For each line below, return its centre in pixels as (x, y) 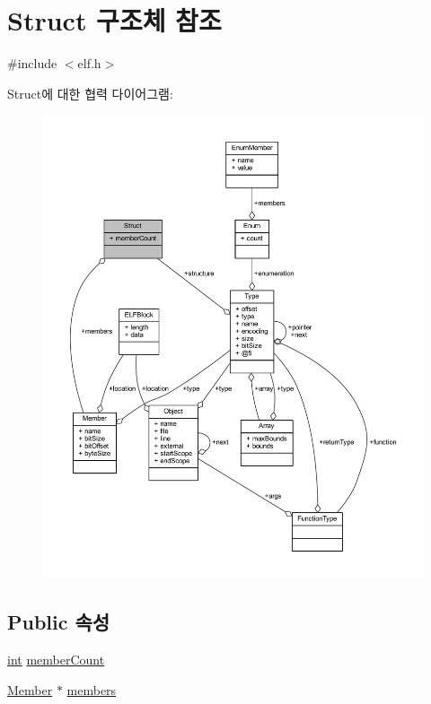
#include (32, 63)
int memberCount (56, 659)
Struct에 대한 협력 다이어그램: (90, 93)
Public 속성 (59, 622)
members (92, 689)
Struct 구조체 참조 (114, 20)
